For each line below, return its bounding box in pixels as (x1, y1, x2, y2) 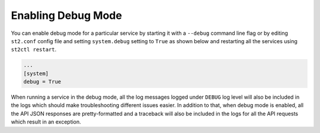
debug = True (23, 79, 62, 85)
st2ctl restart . (11, 46, 57, 53)
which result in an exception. (11, 118, 81, 125)
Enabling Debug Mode (11, 9, 123, 22)
